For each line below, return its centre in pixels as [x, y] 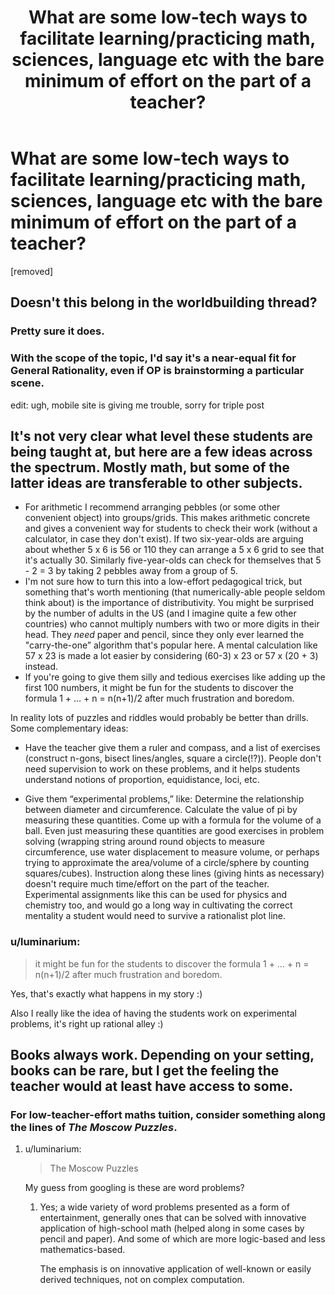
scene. [27, 383]
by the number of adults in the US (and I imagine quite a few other [160, 613]
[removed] [32, 271]
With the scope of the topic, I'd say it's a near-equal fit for [153, 358]
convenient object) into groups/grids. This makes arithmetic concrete [167, 518]
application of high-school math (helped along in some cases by [172, 1228]
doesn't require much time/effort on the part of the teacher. [147, 884]
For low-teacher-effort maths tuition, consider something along [168, 1114]
